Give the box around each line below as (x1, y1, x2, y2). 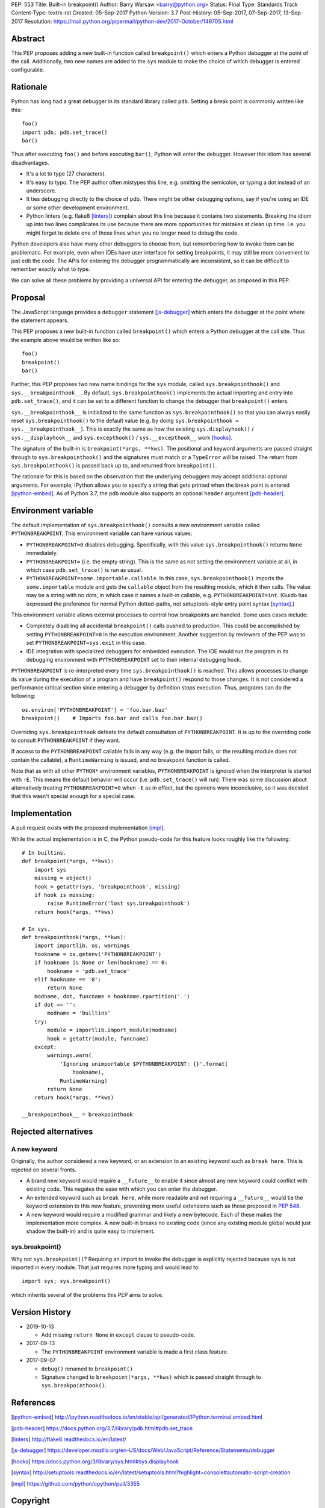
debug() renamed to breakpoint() (41, 1365, 134, 1372)
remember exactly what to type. (11, 265, 90, 273)
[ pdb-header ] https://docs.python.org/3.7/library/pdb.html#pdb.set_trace (11, 1424, 193, 1432)
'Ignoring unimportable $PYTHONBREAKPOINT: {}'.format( (60, 1060, 228, 1067)
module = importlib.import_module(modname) (47, 1027, 178, 1034)
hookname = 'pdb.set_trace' (47, 968, 130, 974)
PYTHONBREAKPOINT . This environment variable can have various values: (11, 530, 193, 537)
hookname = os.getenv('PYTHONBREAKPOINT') (34, 951, 162, 957)
